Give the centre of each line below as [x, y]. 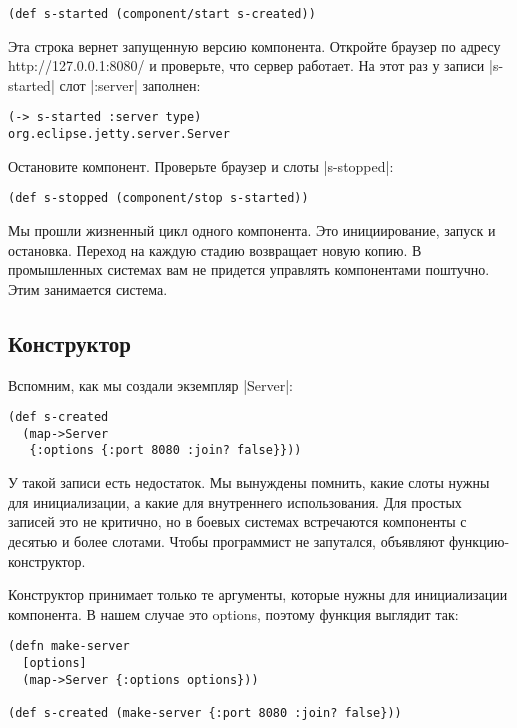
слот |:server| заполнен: [130, 84]
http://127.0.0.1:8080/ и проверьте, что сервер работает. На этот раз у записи [246, 65]
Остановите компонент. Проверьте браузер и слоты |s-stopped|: [201, 165]
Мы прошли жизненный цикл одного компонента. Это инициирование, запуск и [252, 230]
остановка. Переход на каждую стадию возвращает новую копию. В [215, 249]
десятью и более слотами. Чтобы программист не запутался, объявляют [226, 540]
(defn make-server [69, 646]
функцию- [479, 540]
